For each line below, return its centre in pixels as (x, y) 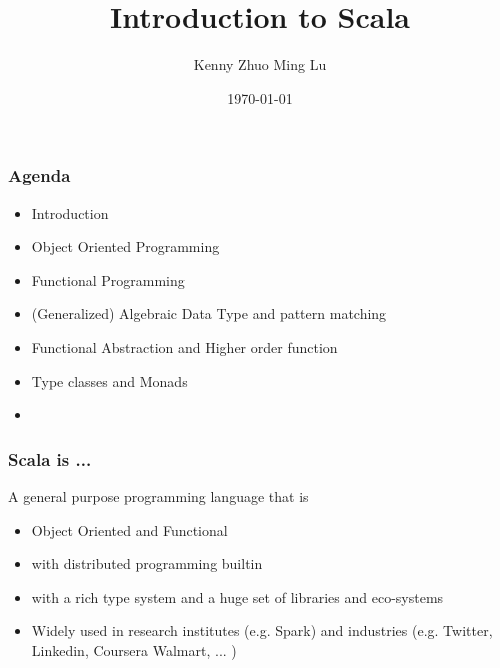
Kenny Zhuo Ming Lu (260, 64)
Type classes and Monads (109, 380)
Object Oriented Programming (125, 246)
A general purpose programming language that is (158, 495)
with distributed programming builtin (147, 563)
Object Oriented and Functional (129, 529)
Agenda (39, 175)
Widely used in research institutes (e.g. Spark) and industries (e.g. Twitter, (262, 630)
